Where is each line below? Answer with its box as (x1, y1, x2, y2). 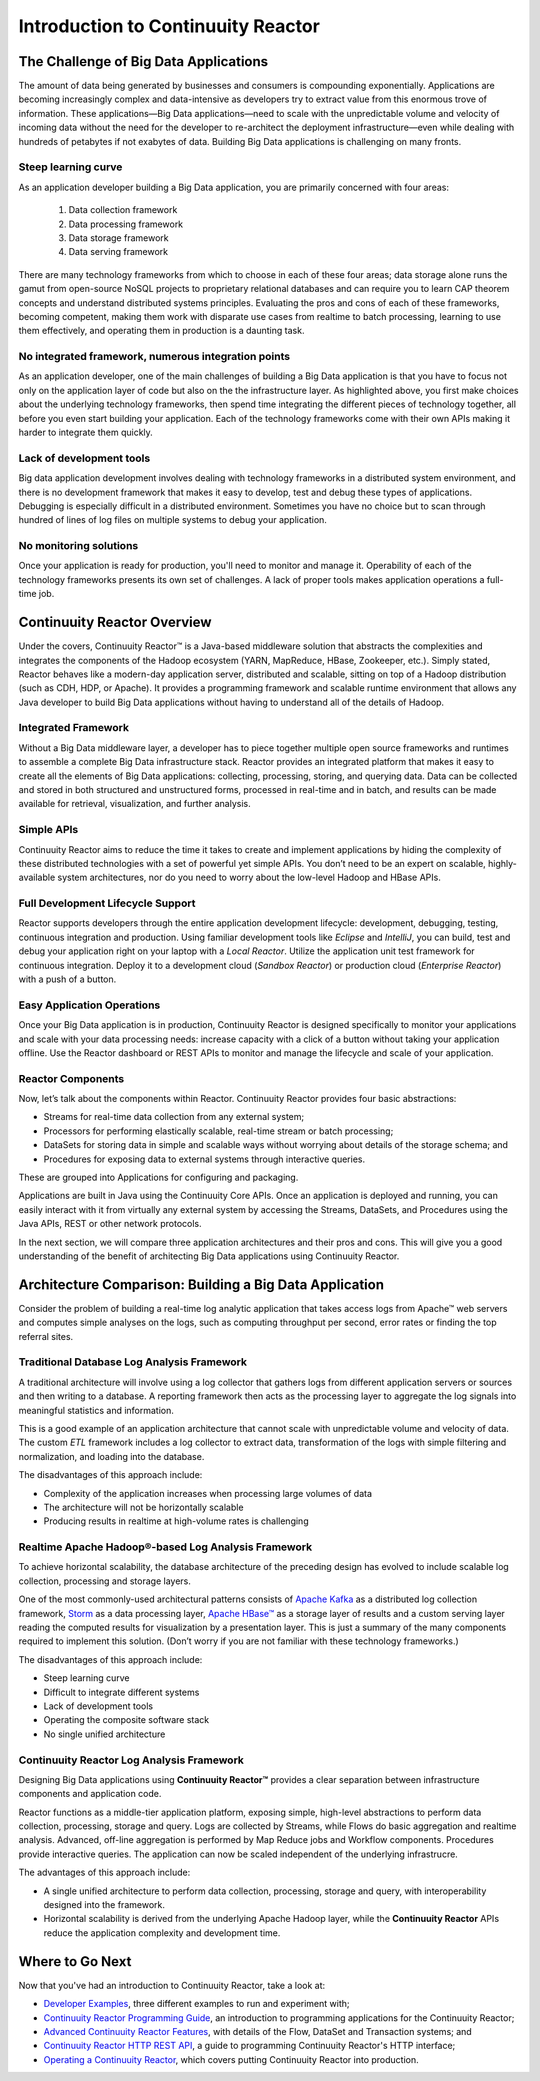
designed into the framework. (43, 1899, 165, 1911)
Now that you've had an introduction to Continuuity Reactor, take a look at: (18, 1979, 326, 1991)
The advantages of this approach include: (18, 1866, 191, 1879)
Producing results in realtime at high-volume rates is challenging (43, 1515, 309, 1527)
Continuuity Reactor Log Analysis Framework (18, 1753, 245, 1767)
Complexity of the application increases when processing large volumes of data (43, 1487, 373, 1499)
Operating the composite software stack (43, 1714, 210, 1726)
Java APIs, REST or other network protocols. (18, 1218, 202, 1230)
